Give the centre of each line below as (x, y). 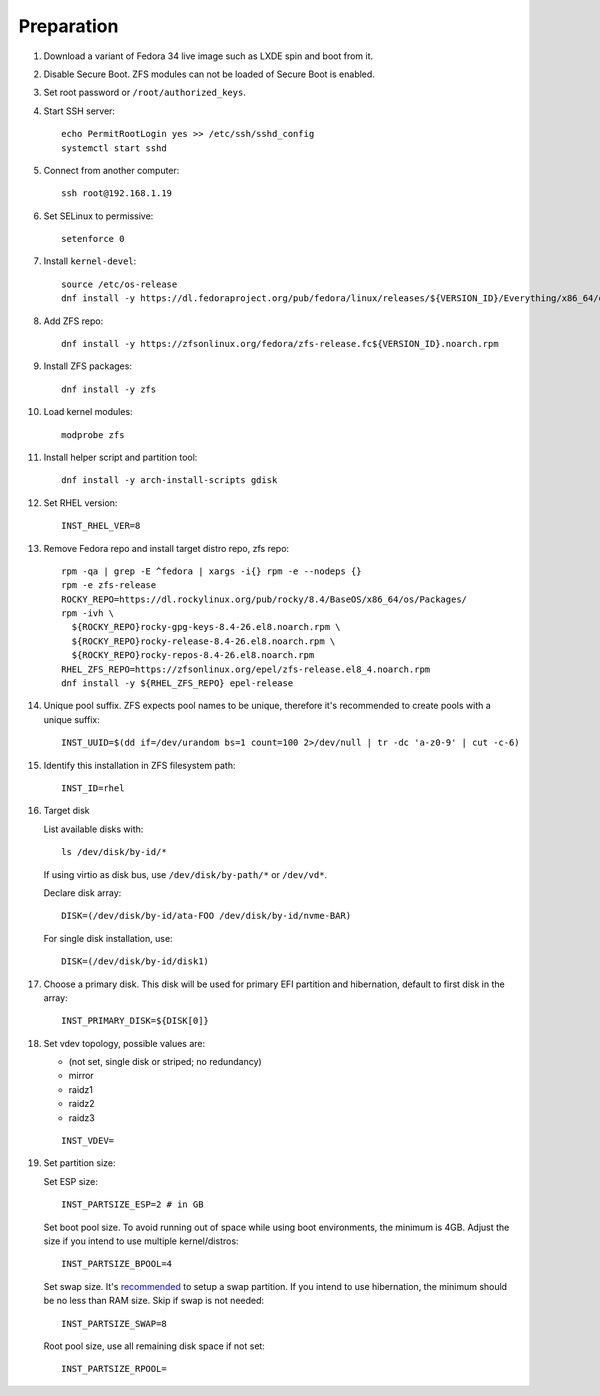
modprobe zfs (93, 434)
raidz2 (81, 1104)
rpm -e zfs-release (109, 585)
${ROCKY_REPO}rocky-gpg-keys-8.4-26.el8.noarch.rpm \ (206, 627)
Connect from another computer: (111, 170)
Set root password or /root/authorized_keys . (145, 92)
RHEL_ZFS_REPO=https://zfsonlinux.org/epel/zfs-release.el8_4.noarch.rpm (246, 669)
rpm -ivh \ (88, 613)
